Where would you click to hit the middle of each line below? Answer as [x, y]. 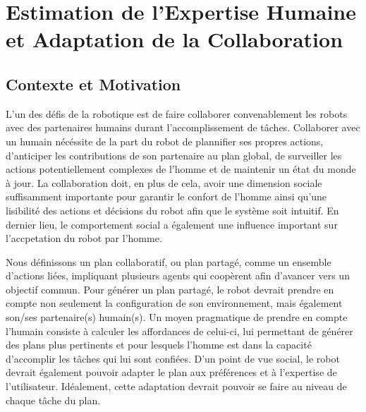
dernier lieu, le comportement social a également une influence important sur [172, 224]
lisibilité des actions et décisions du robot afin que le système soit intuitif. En [172, 210]
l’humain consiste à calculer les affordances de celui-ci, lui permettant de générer [179, 331]
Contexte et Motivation [93, 84]
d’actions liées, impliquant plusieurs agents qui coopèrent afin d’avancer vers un [178, 275]
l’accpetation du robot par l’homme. [84, 238]
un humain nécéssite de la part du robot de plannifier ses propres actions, [165, 141]
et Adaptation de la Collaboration [175, 39]
